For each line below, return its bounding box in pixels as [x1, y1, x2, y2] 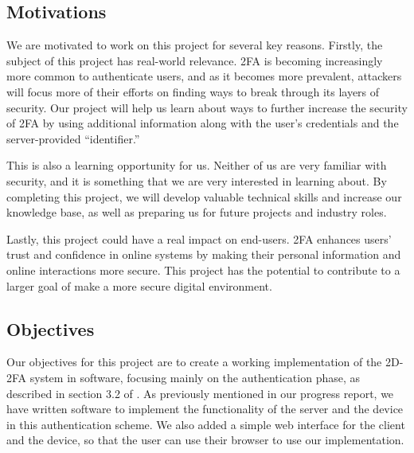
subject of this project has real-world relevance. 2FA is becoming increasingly [6, 52, 383, 68]
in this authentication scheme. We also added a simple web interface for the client [6, 416, 405, 432]
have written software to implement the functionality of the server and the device [6, 400, 404, 417]
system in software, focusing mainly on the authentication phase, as [29, 369, 361, 385]
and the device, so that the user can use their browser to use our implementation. [6, 432, 404, 448]
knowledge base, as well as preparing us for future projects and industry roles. [6, 204, 387, 221]
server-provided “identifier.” [6, 130, 140, 146]
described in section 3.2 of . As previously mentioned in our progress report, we [6, 385, 394, 401]
